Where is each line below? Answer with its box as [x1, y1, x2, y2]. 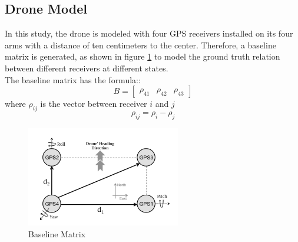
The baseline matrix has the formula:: [5, 73, 141, 86]
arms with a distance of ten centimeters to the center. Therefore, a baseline [5, 38, 276, 51]
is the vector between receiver [40, 97, 147, 110]
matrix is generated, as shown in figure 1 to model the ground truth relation [5, 50, 280, 63]
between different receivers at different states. [5, 61, 168, 74]
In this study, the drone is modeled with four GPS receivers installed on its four [5, 27, 293, 40]
